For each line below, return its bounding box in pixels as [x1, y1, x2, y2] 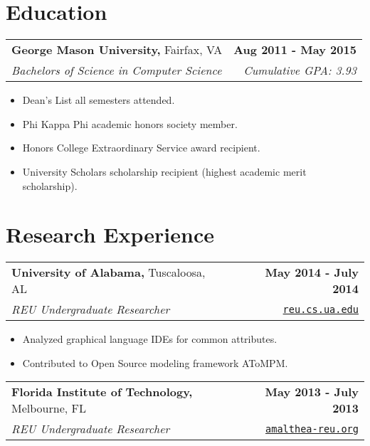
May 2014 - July [265, 264, 359, 281]
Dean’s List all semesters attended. [22, 92, 175, 107]
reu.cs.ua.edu [282, 303, 359, 315]
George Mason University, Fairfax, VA [11, 41, 223, 58]
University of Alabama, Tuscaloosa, [11, 264, 206, 281]
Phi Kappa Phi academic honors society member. [22, 116, 238, 131]
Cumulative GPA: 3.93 [243, 62, 356, 79]
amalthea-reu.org [265, 423, 359, 435]
